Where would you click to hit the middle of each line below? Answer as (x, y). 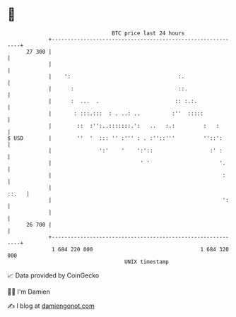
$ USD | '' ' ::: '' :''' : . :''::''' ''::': (115, 138)
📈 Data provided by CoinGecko (53, 275)
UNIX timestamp (147, 262)
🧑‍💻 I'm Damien (29, 292)
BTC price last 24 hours (148, 33)
